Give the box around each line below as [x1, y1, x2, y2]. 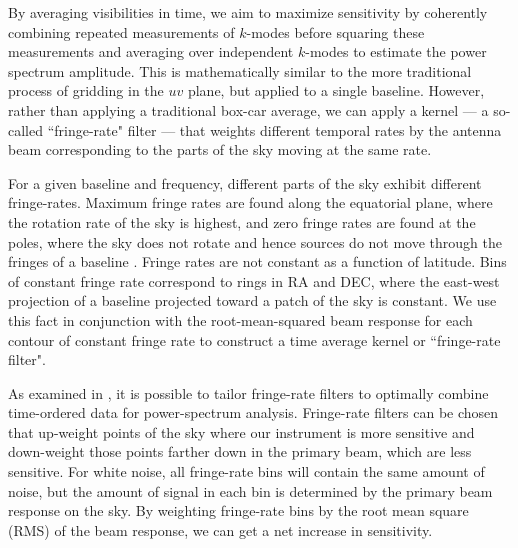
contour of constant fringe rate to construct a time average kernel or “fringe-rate [8, 329, 501, 350]
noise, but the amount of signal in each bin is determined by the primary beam [8, 480, 493, 501]
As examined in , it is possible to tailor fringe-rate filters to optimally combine [8, 382, 489, 403]
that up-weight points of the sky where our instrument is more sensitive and [8, 421, 475, 442]
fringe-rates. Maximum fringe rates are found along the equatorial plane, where [8, 192, 493, 213]
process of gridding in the [8, 80, 164, 101]
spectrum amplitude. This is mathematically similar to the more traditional [8, 60, 472, 81]
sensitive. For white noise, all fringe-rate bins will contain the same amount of [8, 461, 485, 482]
